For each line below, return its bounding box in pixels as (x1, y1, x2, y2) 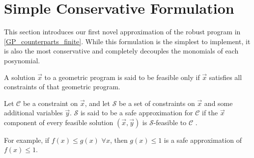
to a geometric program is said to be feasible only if (44, 72, 200, 82)
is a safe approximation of (164, 134, 242, 145)
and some (204, 98, 233, 108)
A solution (4, 72, 35, 82)
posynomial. (4, 55, 40, 65)
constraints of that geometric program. (4, 81, 120, 92)
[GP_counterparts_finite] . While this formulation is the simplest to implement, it (4, 36, 251, 46)
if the (202, 107, 218, 118)
